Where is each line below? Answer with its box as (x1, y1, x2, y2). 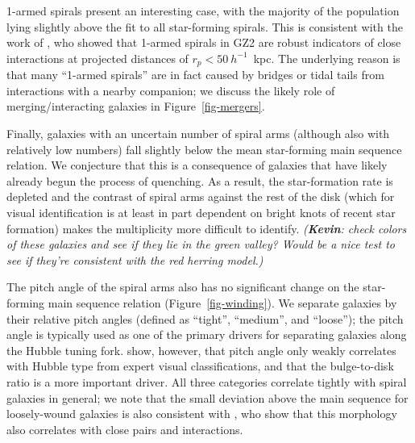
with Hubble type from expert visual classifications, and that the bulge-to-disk (6, 357, 394, 374)
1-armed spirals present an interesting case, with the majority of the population (6, 2, 400, 19)
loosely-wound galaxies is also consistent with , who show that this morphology (6, 405, 397, 422)
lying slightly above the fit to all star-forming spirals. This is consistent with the (6, 18, 403, 35)
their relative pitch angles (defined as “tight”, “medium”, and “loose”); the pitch (6, 310, 404, 327)
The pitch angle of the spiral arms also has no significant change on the (6, 278, 359, 295)
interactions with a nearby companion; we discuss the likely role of (6, 81, 335, 98)
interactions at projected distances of (6, 49, 189, 66)
